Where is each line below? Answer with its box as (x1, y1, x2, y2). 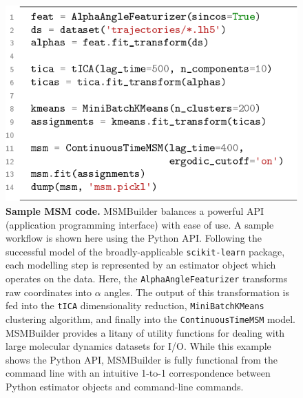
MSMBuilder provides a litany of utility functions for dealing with (6, 325, 284, 339)
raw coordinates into (6, 284, 92, 299)
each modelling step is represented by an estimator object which (6, 258, 276, 272)
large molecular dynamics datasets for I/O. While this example (6, 339, 271, 353)
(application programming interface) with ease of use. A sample (6, 217, 274, 231)
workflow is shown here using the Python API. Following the (6, 231, 262, 245)
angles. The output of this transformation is (104, 284, 290, 299)
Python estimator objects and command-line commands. (6, 379, 244, 394)
